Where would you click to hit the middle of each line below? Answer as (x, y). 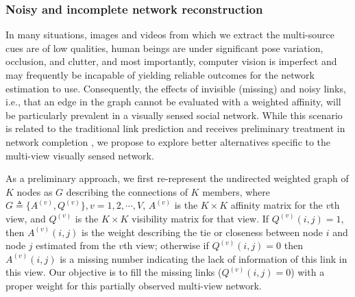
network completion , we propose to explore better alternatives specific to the (168, 141)
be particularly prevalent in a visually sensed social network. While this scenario (174, 115)
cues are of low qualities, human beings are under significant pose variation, (164, 48)
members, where (236, 191)
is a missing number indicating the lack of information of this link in (204, 258)
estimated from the (76, 245)
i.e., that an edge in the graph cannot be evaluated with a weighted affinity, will (173, 102)
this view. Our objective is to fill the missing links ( (114, 272)
